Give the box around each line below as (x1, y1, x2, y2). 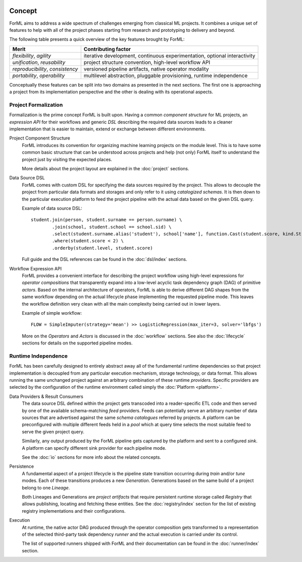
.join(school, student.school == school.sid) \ (52, 224, 172, 230)
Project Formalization (9, 101, 63, 108)
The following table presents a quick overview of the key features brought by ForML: (9, 36, 185, 42)
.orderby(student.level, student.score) (52, 245, 153, 251)
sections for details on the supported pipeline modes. (22, 340, 133, 346)
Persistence (9, 463, 34, 469)
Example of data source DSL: (22, 205, 83, 211)
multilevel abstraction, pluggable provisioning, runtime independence (84, 72, 248, 79)
